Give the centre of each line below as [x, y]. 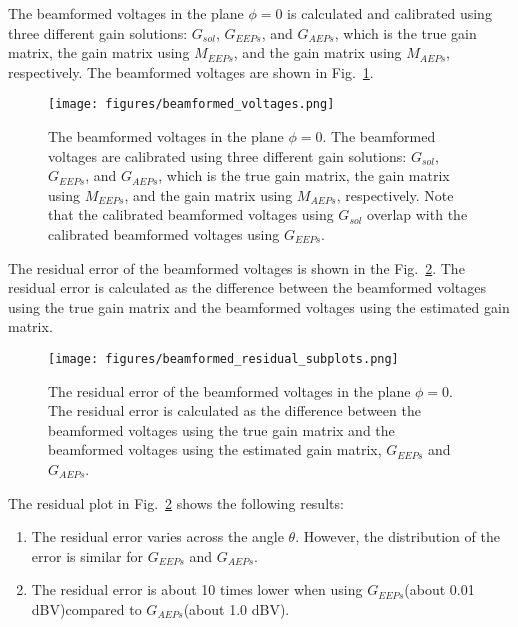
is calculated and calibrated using [389, 13]
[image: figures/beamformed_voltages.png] [191, 104]
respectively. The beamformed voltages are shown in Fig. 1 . [191, 71]
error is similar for [87, 555]
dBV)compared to [86, 608]
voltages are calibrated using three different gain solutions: [227, 155]
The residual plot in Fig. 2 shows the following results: [176, 502]
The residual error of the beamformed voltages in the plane [229, 390]
